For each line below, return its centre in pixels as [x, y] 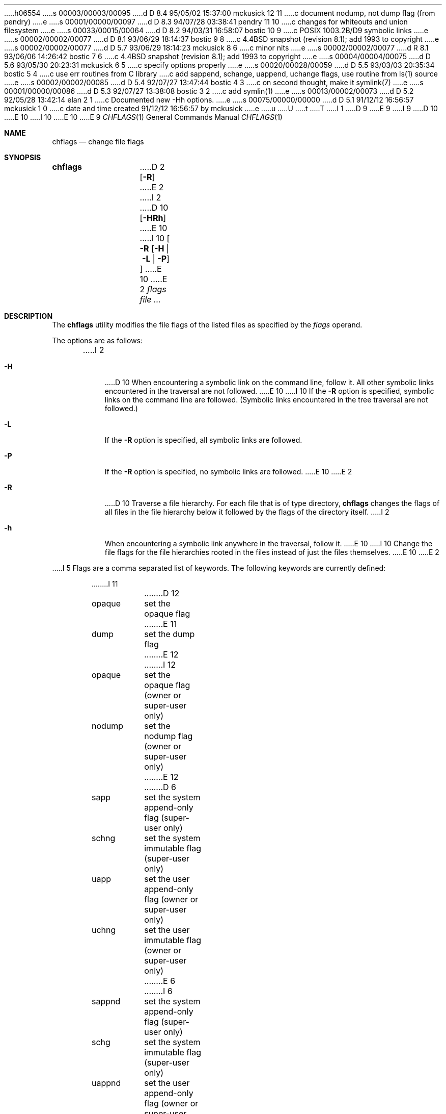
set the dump [170, 634]
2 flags [153, 289]
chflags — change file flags [98, 142]
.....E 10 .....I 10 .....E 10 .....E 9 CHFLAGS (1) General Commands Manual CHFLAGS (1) [143, 117]
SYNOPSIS [23, 157]
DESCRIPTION [29, 316]
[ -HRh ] [153, 218]
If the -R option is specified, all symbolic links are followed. [203, 440]
